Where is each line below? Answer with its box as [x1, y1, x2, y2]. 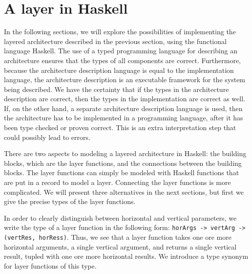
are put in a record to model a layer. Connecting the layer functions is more [4, 177, 231, 187]
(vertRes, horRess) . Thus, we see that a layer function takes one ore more [4, 232, 231, 242]
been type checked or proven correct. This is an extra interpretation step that [4, 122, 236, 133]
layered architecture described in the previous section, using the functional [4, 36, 227, 46]
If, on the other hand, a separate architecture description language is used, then [4, 103, 243, 113]
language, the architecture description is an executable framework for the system [4, 74, 246, 85]
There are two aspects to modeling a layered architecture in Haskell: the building [4, 148, 247, 159]
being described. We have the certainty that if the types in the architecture [4, 84, 229, 94]
